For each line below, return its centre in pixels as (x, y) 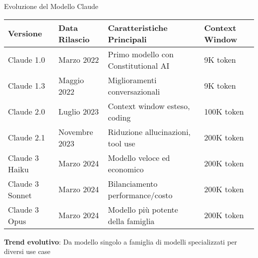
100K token (224, 112)
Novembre (76, 131)
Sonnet (20, 195)
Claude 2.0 (27, 112)
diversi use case (27, 251)
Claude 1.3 (27, 86)
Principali (127, 39)
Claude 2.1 (27, 137)
